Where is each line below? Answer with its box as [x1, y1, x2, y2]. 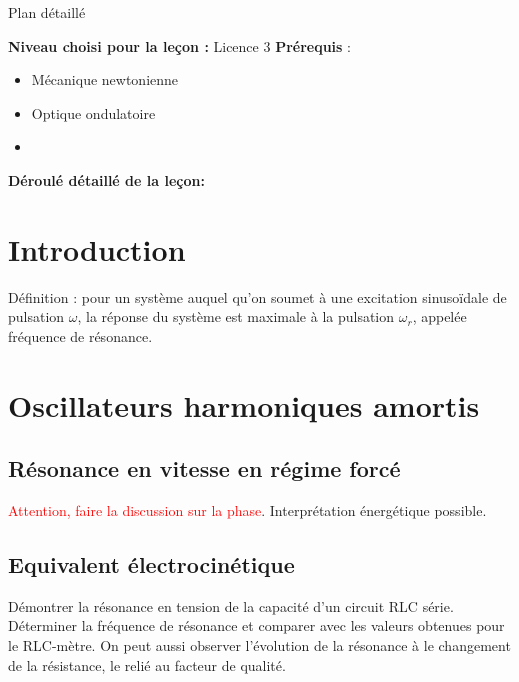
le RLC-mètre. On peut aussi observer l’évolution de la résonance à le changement [8, 635, 511, 656]
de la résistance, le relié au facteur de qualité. [8, 654, 286, 675]
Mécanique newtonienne [31, 69, 179, 90]
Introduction [8, 228, 186, 269]
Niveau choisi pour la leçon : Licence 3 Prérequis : [8, 35, 351, 56]
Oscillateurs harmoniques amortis [8, 384, 480, 425]
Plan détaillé [8, 2, 86, 22]
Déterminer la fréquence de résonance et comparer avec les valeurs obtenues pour [8, 615, 505, 636]
